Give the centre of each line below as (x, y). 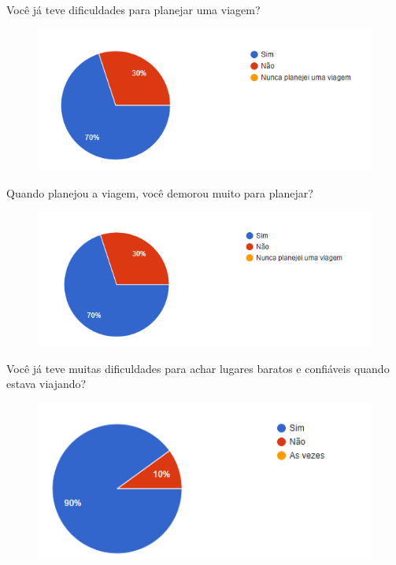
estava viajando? (46, 384)
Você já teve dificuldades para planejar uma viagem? (133, 9)
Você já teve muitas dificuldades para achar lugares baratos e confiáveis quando (198, 368)
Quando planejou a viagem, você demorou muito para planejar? (160, 192)
